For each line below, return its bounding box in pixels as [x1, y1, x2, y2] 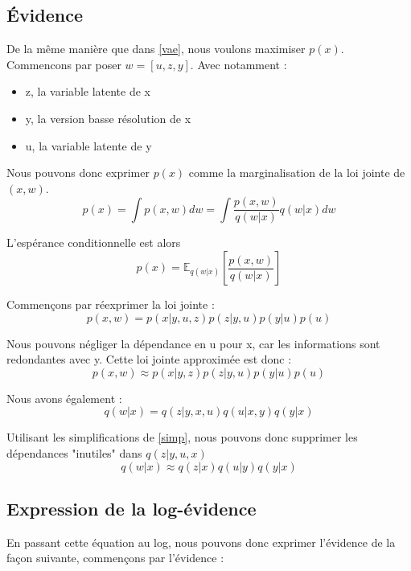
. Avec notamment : [190, 55, 287, 72]
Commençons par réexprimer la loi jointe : [6, 296, 215, 313]
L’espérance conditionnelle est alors [6, 234, 181, 251]
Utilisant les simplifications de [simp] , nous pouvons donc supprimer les [6, 429, 358, 446]
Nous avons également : [6, 389, 122, 406]
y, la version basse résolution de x [25, 109, 191, 126]
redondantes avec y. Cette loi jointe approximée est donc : [6, 351, 292, 368]
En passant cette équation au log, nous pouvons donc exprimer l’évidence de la [6, 533, 396, 550]
